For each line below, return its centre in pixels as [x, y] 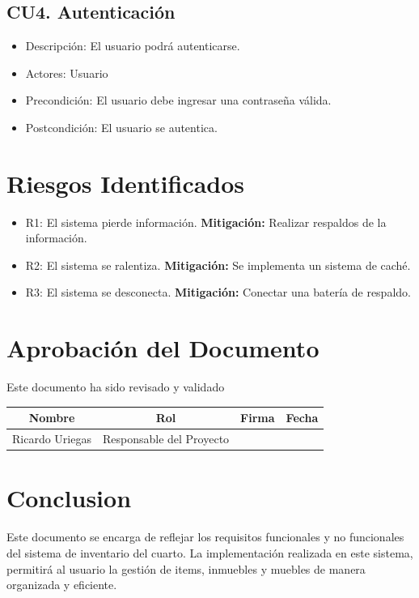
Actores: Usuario [67, 73]
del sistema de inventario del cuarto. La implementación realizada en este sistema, [210, 552]
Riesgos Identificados [126, 183]
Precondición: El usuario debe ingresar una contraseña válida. [178, 100]
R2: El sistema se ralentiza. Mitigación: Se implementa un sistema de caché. [218, 265]
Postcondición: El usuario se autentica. [121, 127]
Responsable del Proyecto [166, 439]
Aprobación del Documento [163, 348]
